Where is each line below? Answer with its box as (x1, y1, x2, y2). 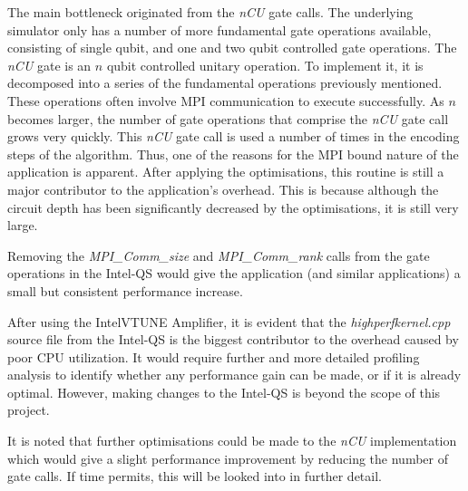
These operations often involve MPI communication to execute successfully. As (7, 91, 444, 110)
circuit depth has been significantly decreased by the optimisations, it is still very (7, 197, 459, 217)
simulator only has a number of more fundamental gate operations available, (7, 20, 432, 39)
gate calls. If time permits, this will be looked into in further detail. (7, 467, 382, 486)
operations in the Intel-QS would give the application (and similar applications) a (7, 264, 461, 283)
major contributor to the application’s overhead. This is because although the (7, 179, 439, 198)
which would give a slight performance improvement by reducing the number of (7, 448, 448, 467)
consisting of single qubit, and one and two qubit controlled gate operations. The (7, 38, 457, 57)
